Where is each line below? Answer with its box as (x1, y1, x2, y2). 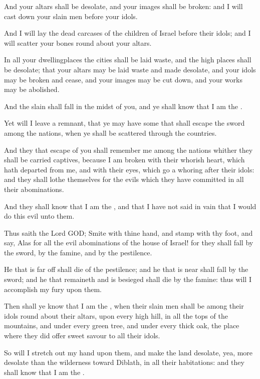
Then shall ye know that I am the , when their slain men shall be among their (4, 301, 244, 311)
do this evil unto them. (4, 211, 75, 221)
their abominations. (4, 183, 64, 194)
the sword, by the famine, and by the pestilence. (4, 247, 152, 257)
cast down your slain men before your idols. (4, 11, 138, 21)
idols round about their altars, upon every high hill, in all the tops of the (4, 310, 228, 321)
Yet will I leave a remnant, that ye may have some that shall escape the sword (4, 118, 245, 128)
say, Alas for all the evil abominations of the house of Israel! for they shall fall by (4, 237, 253, 248)
